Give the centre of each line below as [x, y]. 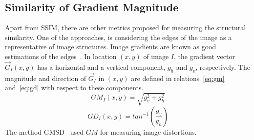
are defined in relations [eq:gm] [178, 78]
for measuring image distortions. [148, 131]
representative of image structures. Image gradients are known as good [111, 47]
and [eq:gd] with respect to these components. [74, 88]
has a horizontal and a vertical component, [101, 67]
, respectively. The [223, 67]
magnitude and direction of [46, 78]
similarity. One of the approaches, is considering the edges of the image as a [118, 37]
